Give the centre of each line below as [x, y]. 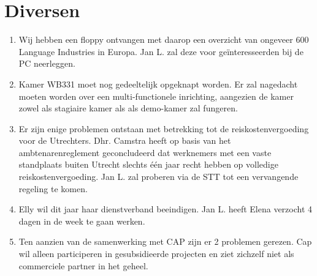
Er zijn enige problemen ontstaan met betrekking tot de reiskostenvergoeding [164, 128]
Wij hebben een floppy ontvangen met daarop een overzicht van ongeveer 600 [164, 39]
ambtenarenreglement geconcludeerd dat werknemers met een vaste [145, 152]
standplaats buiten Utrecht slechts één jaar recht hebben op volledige [148, 164]
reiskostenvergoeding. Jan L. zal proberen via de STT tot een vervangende [158, 177]
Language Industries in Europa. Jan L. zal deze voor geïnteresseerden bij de [161, 51]
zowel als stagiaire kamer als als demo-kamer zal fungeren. [128, 108]
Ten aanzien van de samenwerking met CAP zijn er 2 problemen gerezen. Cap [165, 241]
